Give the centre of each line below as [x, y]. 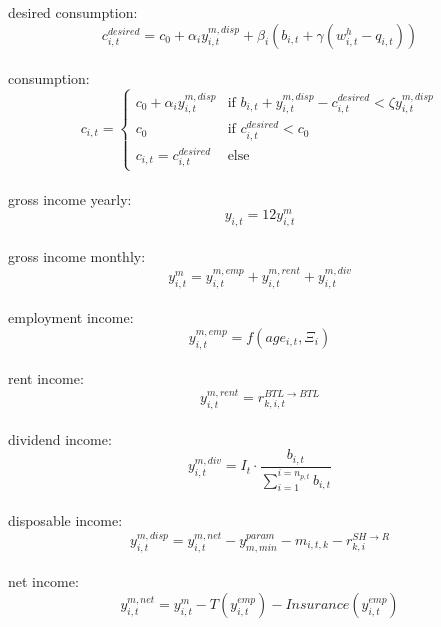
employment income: [71, 317]
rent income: [46, 378]
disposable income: [65, 519]
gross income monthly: [77, 255]
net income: [43, 581]
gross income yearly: [70, 198]
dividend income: [60, 438]
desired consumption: [73, 12]
